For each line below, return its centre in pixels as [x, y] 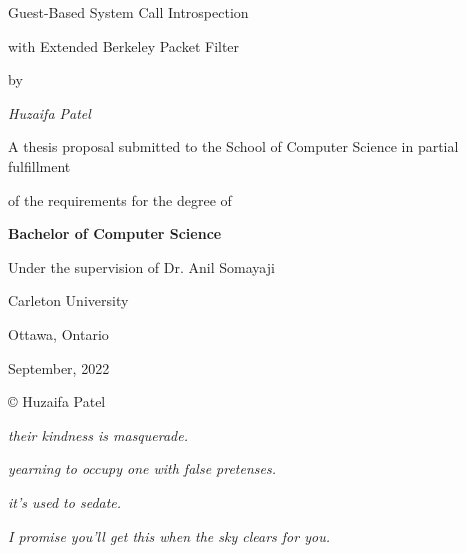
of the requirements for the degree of [120, 199]
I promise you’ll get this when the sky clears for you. [169, 535]
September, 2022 [59, 367]
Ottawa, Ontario [58, 333]
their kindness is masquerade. [98, 434]
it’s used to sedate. [65, 501]
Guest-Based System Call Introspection [128, 12]
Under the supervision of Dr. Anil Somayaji [141, 266]
